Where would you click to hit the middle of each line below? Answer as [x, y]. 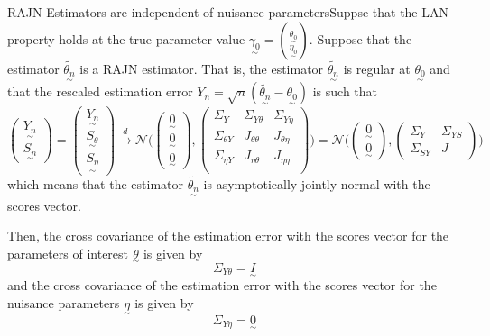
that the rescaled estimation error [100, 91]
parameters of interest [68, 253]
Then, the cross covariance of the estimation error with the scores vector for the [228, 236]
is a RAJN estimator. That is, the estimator [202, 68]
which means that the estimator [96, 183]
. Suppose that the [361, 38]
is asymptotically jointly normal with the [317, 183]
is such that [345, 91]
